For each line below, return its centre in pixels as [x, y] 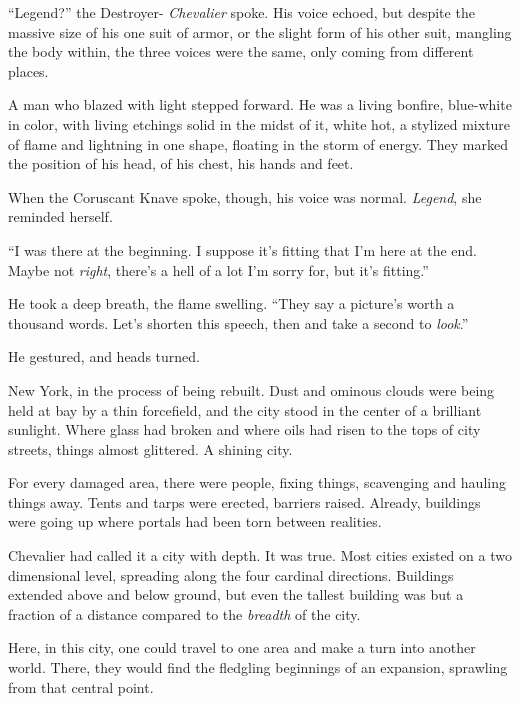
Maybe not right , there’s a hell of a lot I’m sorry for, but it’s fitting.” [218, 269]
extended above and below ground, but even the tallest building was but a [236, 594]
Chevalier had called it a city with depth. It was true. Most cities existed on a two [260, 555]
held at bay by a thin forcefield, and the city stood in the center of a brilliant [245, 409]
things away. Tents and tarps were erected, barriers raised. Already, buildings [244, 501]
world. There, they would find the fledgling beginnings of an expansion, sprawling [258, 667]
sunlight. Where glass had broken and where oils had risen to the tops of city [244, 429]
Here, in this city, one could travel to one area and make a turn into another [242, 647]
